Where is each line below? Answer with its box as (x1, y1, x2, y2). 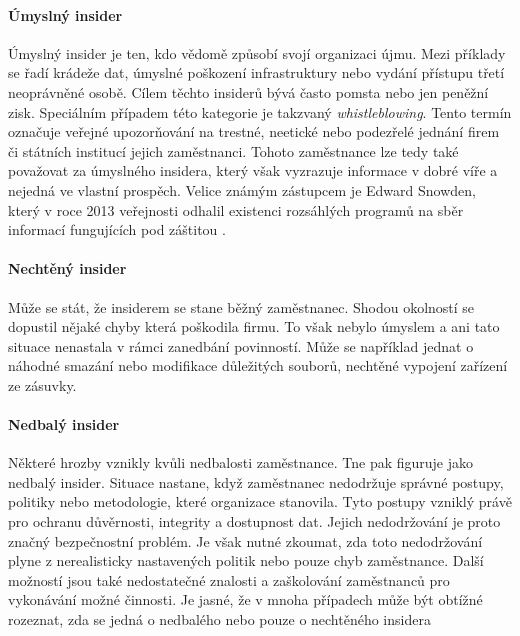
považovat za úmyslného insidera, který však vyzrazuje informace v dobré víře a (8, 160, 498, 181)
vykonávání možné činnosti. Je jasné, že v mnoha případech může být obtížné (8, 589, 483, 610)
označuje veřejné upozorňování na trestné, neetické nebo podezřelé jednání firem (8, 121, 500, 142)
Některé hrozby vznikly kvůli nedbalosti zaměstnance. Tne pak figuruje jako (8, 452, 474, 473)
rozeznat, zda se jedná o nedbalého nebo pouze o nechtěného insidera (8, 609, 431, 630)
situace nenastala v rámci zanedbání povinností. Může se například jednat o (8, 335, 474, 356)
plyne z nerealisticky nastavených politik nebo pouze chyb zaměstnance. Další (8, 550, 484, 571)
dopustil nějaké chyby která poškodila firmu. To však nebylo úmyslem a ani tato (8, 316, 500, 337)
